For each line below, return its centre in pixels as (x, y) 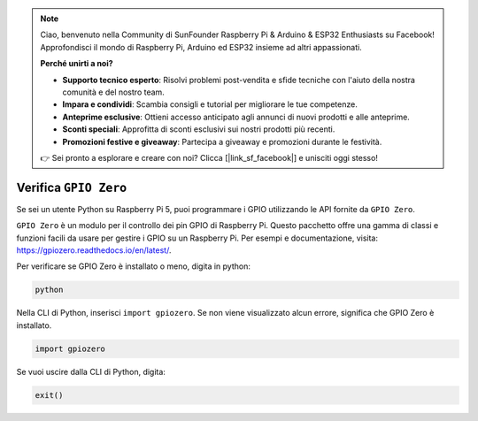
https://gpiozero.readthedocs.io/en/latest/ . (94, 250)
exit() (49, 395)
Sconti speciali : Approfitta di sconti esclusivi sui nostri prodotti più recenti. (199, 129)
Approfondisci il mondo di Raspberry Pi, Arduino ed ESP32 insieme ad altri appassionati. (201, 47)
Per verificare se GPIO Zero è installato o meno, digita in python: (134, 266)
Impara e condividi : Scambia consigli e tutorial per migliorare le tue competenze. (210, 104)
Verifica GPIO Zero (72, 187)
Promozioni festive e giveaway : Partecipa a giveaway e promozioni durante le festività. (222, 142)
